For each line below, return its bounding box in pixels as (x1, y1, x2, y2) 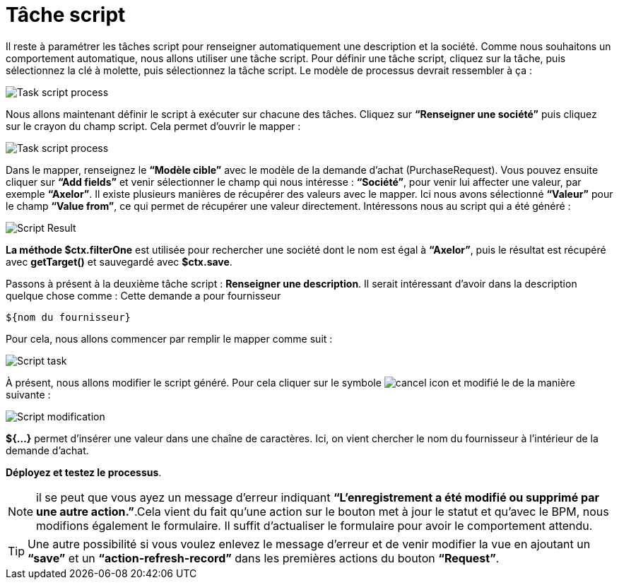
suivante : (6, 388, 51, 401)
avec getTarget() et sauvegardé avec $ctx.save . (6, 255, 232, 268)
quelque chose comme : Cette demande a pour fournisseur (6, 289, 281, 302)
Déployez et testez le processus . (6, 466, 162, 478)
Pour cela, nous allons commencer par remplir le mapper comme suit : (6, 332, 333, 345)
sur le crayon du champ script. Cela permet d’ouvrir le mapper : (6, 119, 301, 132)
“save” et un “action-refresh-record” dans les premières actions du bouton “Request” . (28, 550, 500, 565)
